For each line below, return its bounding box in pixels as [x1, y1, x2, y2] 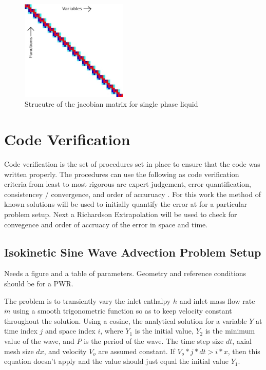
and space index [45, 325, 96, 336]
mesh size [4, 345, 34, 356]
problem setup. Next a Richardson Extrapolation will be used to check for [4, 209, 237, 220]
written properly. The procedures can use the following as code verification [4, 168, 239, 179]
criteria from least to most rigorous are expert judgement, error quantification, [4, 179, 251, 189]
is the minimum [205, 325, 255, 336]
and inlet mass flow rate [179, 295, 255, 306]
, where [100, 325, 123, 336]
